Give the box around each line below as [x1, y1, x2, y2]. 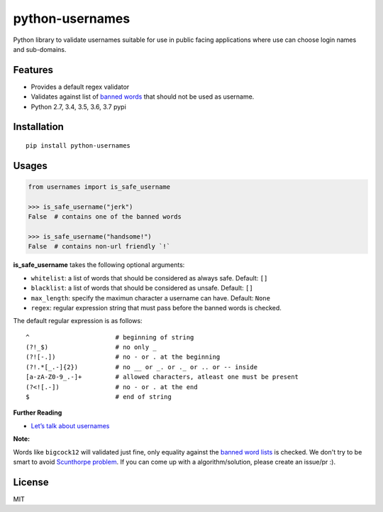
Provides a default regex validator [30, 82, 130, 91]
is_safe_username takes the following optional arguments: [13, 261, 185, 269]
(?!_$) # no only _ [26, 343, 157, 352]
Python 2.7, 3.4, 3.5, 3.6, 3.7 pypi [30, 102, 127, 111]
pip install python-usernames [26, 142, 131, 150]
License [13, 476, 49, 488]
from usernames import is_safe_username [28, 183, 170, 191]
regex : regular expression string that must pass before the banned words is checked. [30, 303, 282, 312]
